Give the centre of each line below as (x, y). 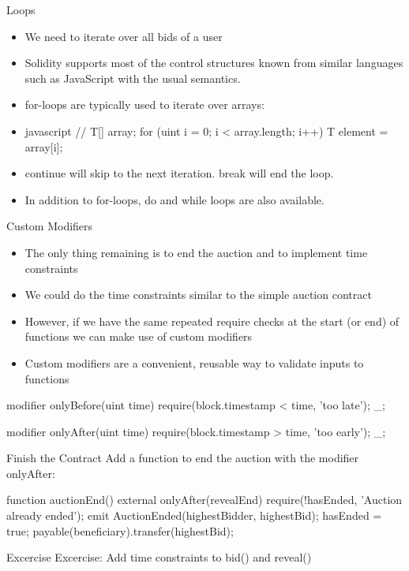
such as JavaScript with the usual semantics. (133, 78)
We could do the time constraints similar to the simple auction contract (198, 295)
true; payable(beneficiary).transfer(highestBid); (120, 530)
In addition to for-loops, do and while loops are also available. (174, 199)
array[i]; (44, 146)
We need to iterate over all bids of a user (124, 36)
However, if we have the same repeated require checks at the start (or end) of (212, 321)
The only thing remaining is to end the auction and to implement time (196, 252)
